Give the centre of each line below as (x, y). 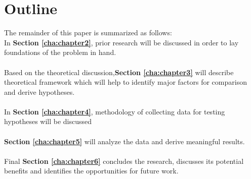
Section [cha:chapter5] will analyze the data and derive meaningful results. (124, 141)
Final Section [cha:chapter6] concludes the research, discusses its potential (124, 161)
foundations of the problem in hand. (60, 52)
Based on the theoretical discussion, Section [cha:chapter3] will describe (119, 72)
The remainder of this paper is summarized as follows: (88, 33)
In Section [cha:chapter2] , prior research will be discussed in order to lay (121, 42)
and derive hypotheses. (39, 92)
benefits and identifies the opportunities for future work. (91, 171)
